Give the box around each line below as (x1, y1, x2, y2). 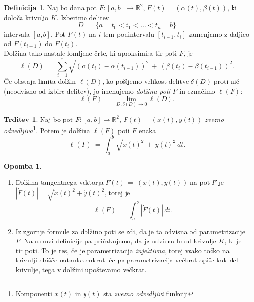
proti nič (213, 76, 239, 86)
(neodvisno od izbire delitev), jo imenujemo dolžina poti (4, 85, 170, 96)
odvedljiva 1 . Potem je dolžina (4, 124, 90, 135)
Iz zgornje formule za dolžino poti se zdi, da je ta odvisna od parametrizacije (15, 226, 245, 236)
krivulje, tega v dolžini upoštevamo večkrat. (15, 264, 147, 275)
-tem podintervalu (101, 29, 154, 39)
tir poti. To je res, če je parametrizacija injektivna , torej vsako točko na (15, 245, 230, 255)
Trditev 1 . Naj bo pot (4, 114, 73, 124)
